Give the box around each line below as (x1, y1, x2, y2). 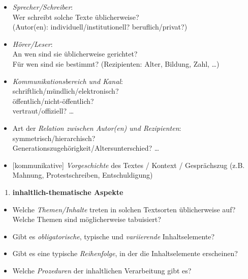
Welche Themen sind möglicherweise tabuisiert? (12, 214, 161, 225)
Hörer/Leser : (12, 38, 53, 49)
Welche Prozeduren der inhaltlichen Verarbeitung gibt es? (12, 265, 192, 275)
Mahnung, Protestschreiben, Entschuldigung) (12, 170, 153, 180)
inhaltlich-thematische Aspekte (12, 186, 123, 197)
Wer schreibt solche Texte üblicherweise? (12, 11, 139, 22)
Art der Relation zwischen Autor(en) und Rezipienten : (12, 122, 181, 133)
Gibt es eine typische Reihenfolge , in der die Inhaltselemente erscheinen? (12, 248, 238, 259)
